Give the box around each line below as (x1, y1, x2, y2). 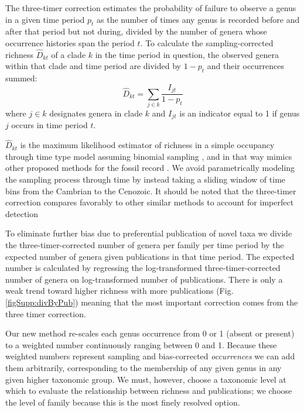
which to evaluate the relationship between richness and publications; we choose (5, 384, 292, 397)
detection (5, 207, 38, 219)
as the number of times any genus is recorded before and (97, 13, 300, 25)
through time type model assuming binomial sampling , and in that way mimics (5, 150, 292, 162)
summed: (5, 72, 37, 84)
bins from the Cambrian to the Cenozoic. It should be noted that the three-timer (5, 184, 296, 197)
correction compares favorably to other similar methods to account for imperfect (5, 196, 294, 208)
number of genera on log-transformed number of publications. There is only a (5, 273, 283, 285)
